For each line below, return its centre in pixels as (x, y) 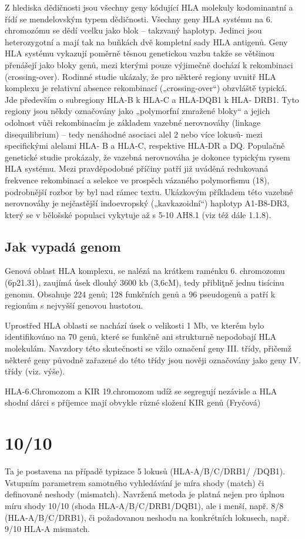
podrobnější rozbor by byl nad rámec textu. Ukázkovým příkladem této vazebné (149, 191)
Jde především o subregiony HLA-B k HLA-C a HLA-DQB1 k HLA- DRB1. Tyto (152, 99)
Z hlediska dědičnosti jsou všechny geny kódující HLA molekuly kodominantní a (149, 7)
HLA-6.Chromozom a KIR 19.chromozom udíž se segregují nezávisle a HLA (141, 391)
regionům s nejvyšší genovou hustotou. (74, 305)
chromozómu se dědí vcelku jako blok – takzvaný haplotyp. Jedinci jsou (133, 30)
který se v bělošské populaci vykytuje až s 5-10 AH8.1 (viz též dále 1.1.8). (138, 214)
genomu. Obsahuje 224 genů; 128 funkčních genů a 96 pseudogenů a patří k (140, 294)
